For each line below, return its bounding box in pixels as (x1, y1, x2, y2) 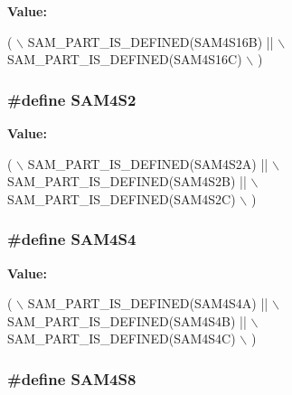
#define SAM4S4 (7, 228, 137, 250)
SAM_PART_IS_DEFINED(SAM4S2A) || (27, 154, 268, 173)
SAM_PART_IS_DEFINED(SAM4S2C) (7, 189, 236, 208)
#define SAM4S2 (7, 88, 137, 110)
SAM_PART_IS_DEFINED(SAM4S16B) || (27, 32, 274, 51)
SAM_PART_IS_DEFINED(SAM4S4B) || (7, 311, 247, 330)
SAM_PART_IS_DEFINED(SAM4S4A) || (27, 294, 268, 313)
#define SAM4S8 (7, 367, 137, 390)
